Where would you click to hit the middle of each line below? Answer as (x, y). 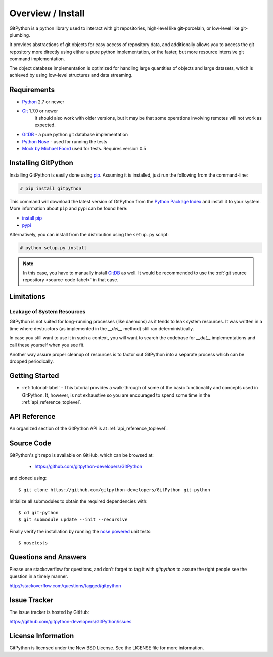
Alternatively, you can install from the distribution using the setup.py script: (89, 234)
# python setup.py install (53, 248)
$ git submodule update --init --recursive (73, 520)
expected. (45, 125)
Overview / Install (47, 13)
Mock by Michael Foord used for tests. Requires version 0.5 (84, 149)
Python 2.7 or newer (43, 102)
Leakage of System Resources (48, 312)
